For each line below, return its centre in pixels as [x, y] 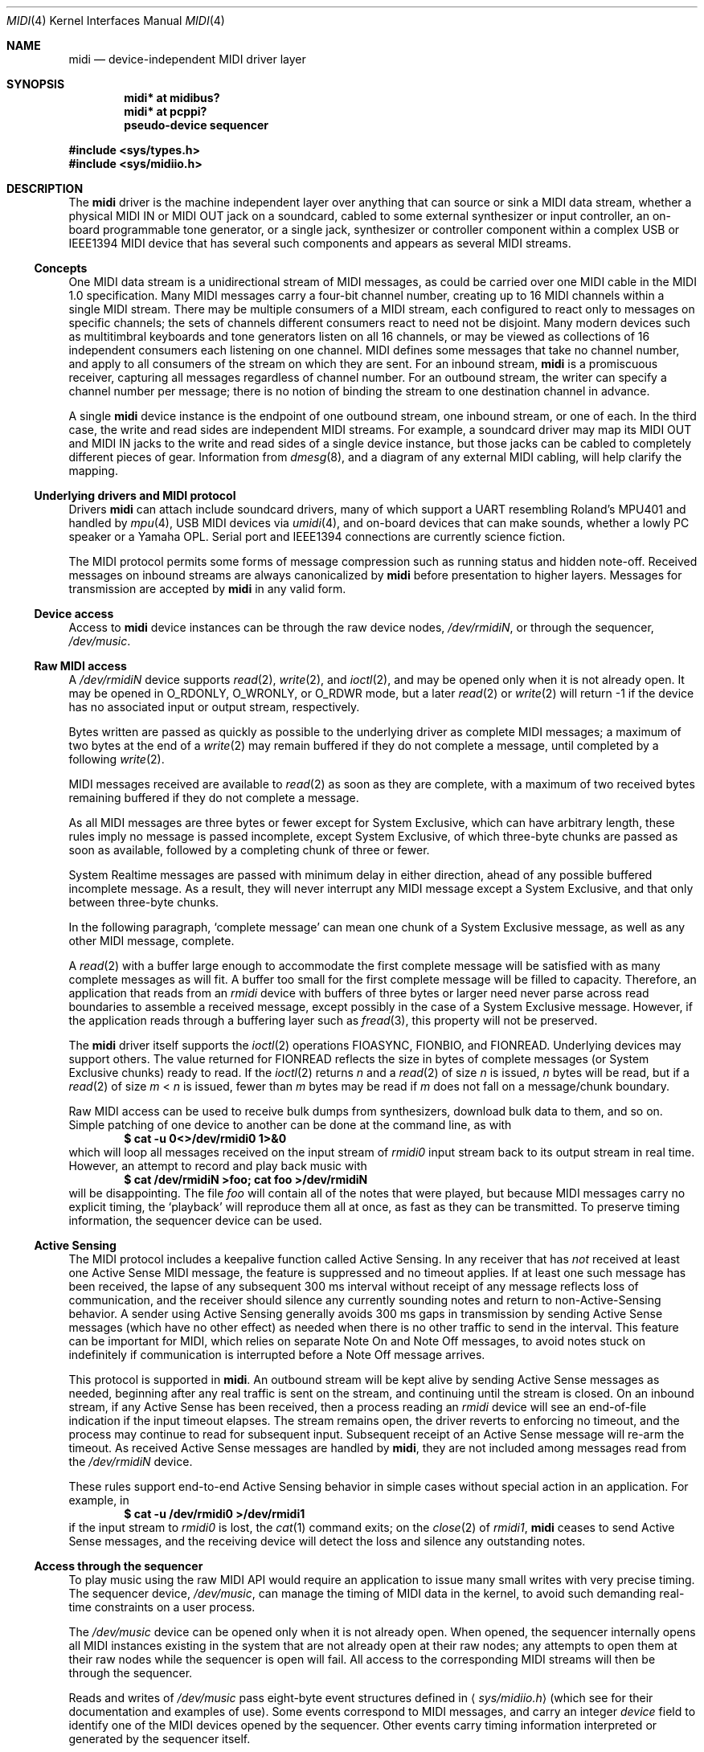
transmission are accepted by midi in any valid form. [207, 589]
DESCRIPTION [45, 188]
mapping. [93, 471]
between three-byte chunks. [144, 902]
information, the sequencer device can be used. [195, 1220]
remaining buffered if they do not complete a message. [214, 798]
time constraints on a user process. [162, 1607]
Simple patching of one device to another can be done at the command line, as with [290, 1125]
